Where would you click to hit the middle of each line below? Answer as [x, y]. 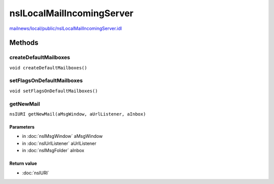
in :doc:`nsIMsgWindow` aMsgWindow [62, 136]
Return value [23, 163]
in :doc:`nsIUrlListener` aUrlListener [59, 143]
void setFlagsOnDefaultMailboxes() [54, 91]
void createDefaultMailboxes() [48, 68]
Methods [24, 43]
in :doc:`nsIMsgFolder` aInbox [53, 151]
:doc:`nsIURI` [36, 173]
